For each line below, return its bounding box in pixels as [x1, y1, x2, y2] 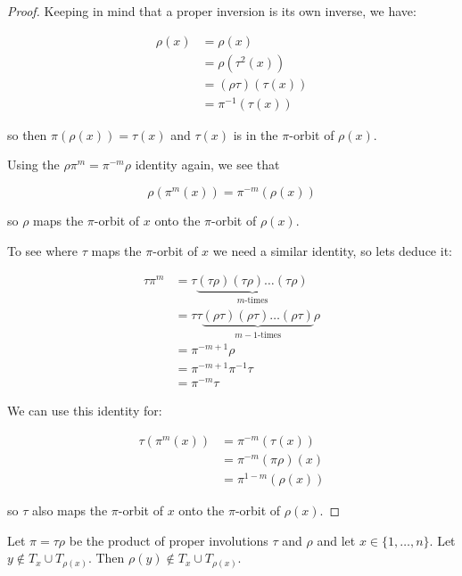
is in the [233, 125, 278, 144]
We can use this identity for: [7, 401, 162, 420]
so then [7, 125, 47, 144]
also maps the [31, 501, 108, 520]
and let [317, 531, 356, 549]
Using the [7, 155, 60, 174]
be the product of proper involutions [69, 531, 268, 549]
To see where [7, 241, 78, 259]
